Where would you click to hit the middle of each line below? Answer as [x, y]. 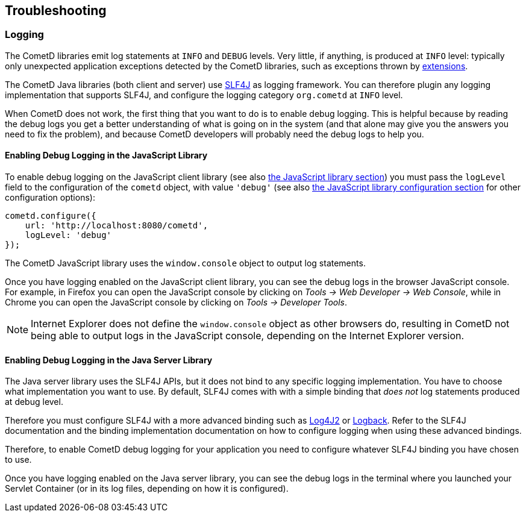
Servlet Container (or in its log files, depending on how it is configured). [147, 489]
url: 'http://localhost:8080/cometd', [117, 226]
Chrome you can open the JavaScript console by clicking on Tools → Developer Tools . [176, 302]
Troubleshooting [56, 11]
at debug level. [34, 402]
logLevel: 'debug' [68, 235]
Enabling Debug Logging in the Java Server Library [109, 360]
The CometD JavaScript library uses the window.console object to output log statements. [185, 263]
